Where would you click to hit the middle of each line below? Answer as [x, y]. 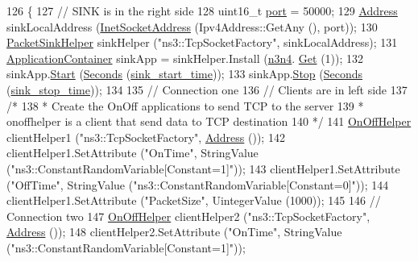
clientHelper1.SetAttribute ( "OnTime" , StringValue [132, 153]
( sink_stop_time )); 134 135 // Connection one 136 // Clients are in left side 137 [207, 89]
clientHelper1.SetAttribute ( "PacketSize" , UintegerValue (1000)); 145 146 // [194, 200]
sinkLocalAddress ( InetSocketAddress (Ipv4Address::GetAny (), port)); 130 [192, 26]
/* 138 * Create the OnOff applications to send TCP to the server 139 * [185, 105]
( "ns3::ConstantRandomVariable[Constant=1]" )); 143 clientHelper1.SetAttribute [203, 168]
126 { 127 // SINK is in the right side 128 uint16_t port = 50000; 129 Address [202, 10]
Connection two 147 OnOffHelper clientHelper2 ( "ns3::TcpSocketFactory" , [188, 216]
